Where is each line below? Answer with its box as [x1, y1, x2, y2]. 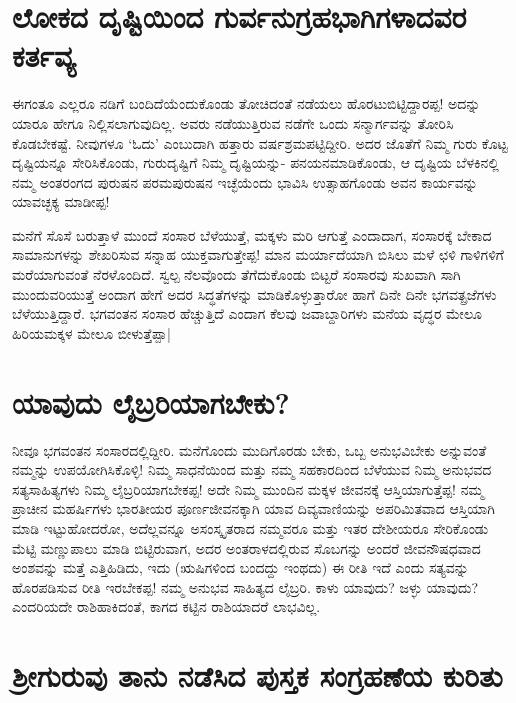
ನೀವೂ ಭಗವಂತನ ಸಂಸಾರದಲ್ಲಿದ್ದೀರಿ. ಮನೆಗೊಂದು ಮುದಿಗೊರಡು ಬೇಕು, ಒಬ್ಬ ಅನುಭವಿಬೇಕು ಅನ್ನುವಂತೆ [12, 439, 487, 460]
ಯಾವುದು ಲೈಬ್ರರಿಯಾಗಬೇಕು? [12, 381, 290, 422]
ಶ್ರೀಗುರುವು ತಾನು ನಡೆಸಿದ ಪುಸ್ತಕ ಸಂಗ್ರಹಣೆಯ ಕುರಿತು [12, 655, 503, 696]
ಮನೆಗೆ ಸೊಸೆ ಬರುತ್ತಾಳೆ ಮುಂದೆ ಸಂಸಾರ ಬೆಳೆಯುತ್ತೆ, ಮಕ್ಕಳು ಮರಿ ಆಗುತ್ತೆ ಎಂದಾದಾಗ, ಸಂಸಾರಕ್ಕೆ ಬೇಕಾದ [12, 224, 492, 245]
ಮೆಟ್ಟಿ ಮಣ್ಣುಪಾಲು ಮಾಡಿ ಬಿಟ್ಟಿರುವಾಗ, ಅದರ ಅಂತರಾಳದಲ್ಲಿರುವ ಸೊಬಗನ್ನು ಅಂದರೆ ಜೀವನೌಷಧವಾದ [12, 537, 481, 558]
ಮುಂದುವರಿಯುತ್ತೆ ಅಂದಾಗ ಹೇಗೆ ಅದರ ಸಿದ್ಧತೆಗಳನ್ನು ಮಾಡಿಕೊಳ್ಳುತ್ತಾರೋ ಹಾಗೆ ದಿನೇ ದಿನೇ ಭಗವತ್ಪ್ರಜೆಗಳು [12, 283, 497, 304]
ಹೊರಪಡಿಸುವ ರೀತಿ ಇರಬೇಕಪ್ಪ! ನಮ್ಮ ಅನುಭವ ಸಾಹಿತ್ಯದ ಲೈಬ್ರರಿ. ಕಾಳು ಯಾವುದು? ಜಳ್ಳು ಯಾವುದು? [12, 576, 479, 597]
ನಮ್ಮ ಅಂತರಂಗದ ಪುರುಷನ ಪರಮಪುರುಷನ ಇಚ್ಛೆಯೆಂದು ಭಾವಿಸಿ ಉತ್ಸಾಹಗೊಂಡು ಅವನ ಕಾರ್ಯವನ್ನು [12, 171, 478, 192]
